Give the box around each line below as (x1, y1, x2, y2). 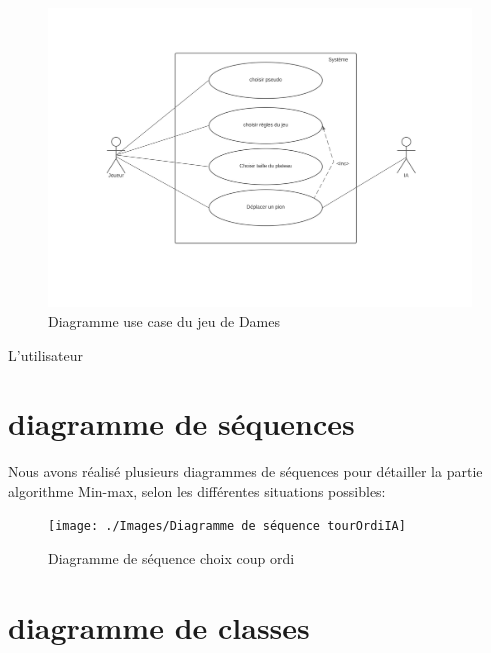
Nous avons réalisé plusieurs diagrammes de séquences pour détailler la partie (8, 461, 483, 482)
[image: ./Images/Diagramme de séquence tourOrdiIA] (48, 519, 406, 534)
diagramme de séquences (8, 403, 355, 444)
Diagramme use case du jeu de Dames (48, 310, 280, 331)
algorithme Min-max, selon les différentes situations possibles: (8, 480, 386, 501)
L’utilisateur (8, 344, 83, 365)
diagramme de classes (8, 606, 310, 647)
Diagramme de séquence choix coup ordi (48, 548, 295, 569)
